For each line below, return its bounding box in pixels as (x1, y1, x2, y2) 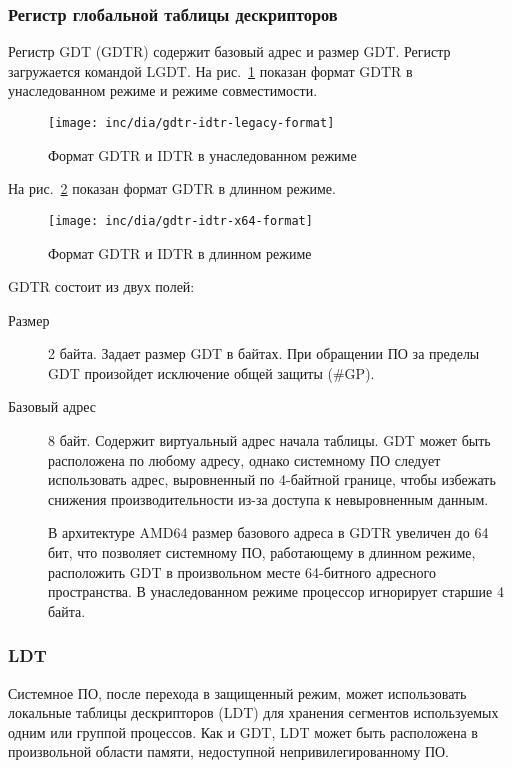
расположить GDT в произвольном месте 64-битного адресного (48, 561, 436, 582)
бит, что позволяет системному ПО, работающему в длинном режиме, (48, 542, 476, 563)
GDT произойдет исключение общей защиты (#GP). (48, 362, 375, 383)
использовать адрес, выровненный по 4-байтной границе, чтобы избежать (48, 469, 496, 490)
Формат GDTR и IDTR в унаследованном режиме (48, 144, 357, 165)
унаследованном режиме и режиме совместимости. (8, 80, 318, 101)
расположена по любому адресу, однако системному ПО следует (48, 449, 441, 470)
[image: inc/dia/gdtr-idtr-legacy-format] (48, 116, 335, 130)
